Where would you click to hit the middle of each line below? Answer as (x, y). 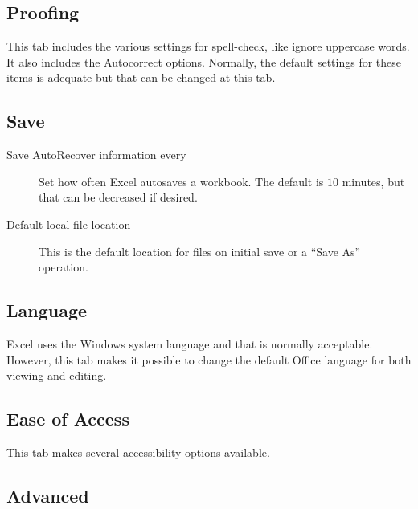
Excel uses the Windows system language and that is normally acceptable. (190, 343)
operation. (64, 267)
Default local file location (69, 224)
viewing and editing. (57, 375)
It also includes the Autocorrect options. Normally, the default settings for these (204, 61)
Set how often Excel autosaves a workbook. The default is (181, 181)
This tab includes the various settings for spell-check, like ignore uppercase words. (208, 46)
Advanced (48, 495)
